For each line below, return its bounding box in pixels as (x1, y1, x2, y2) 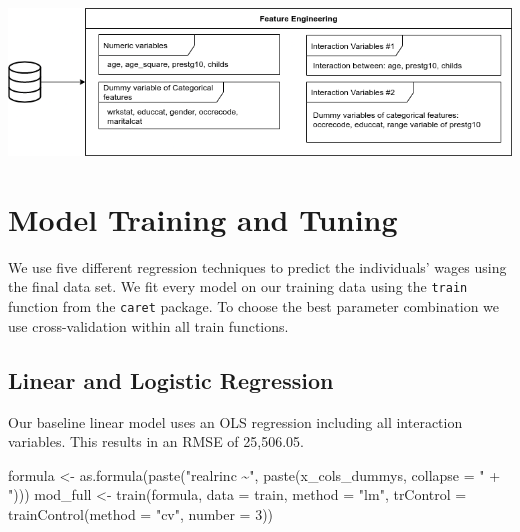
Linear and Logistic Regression (8, 364, 334, 395)
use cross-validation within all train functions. (8, 315, 289, 336)
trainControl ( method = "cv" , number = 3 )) (8, 503, 274, 524)
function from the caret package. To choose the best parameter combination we (8, 296, 500, 317)
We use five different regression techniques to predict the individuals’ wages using (8, 256, 507, 277)
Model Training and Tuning (8, 198, 398, 239)
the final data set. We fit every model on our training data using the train (8, 276, 468, 297)
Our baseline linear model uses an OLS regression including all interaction (8, 411, 463, 432)
